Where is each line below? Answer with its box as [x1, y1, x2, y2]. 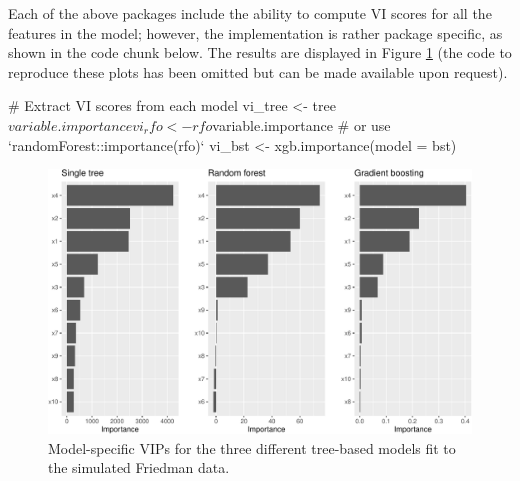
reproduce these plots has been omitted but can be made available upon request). [8, 61, 508, 82]
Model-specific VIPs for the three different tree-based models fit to [48, 437, 456, 458]
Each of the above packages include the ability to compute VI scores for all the [8, 3, 492, 23]
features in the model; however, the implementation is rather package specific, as [8, 22, 503, 43]
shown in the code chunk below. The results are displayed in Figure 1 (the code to [8, 42, 512, 63]
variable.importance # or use [212, 114, 391, 135]
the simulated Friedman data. [48, 457, 230, 478]
